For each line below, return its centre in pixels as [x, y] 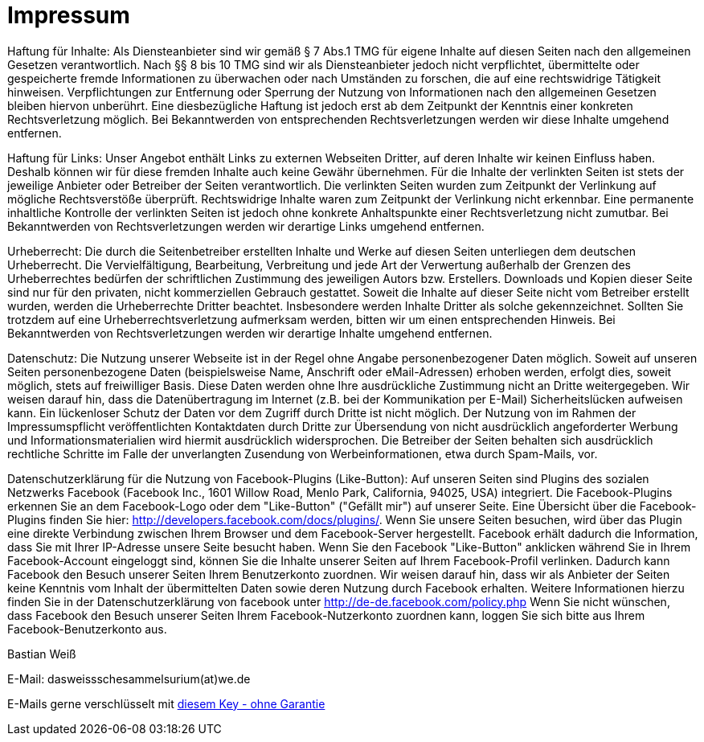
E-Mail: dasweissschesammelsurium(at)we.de [129, 678]
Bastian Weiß [42, 654]
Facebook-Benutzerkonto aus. [87, 629]
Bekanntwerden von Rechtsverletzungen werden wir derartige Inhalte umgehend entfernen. [250, 333]
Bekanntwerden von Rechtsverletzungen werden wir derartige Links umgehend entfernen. [246, 226]
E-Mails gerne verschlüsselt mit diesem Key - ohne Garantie [166, 703]
